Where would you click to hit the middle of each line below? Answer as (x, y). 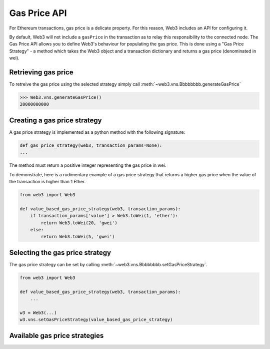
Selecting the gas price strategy (60, 252)
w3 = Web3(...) (38, 313)
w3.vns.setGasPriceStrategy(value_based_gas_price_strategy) (96, 320)
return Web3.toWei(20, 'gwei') (79, 223)
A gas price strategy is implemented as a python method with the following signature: (97, 132)
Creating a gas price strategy (55, 120)
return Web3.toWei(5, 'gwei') (78, 237)
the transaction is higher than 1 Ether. (47, 182)
